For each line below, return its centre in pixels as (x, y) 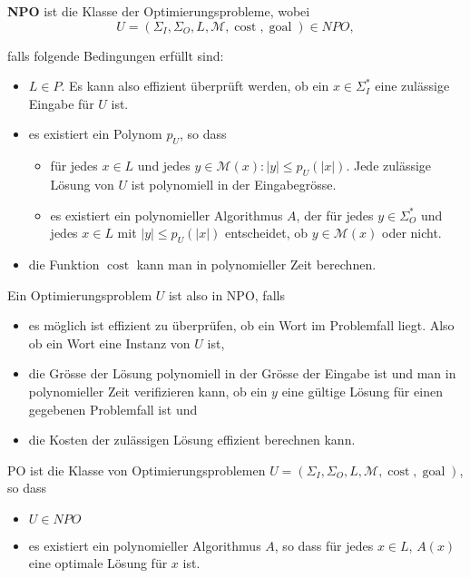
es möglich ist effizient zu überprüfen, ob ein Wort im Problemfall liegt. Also (241, 325)
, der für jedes (335, 215)
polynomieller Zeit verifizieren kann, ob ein (148, 391)
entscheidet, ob (267, 233)
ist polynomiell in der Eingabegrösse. (234, 184)
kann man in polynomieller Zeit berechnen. (256, 264)
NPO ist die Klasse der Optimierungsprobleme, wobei (159, 11)
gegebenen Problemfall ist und (113, 409)
